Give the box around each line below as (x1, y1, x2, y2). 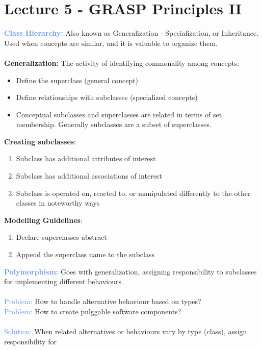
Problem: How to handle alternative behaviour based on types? (4, 296, 201, 307)
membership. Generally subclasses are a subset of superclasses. (16, 119, 212, 130)
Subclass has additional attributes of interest (16, 153, 156, 164)
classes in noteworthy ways (16, 197, 100, 208)
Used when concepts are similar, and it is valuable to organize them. (4, 37, 218, 48)
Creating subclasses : (4, 136, 76, 146)
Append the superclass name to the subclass (16, 249, 154, 260)
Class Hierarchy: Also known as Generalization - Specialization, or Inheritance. (4, 28, 259, 38)
